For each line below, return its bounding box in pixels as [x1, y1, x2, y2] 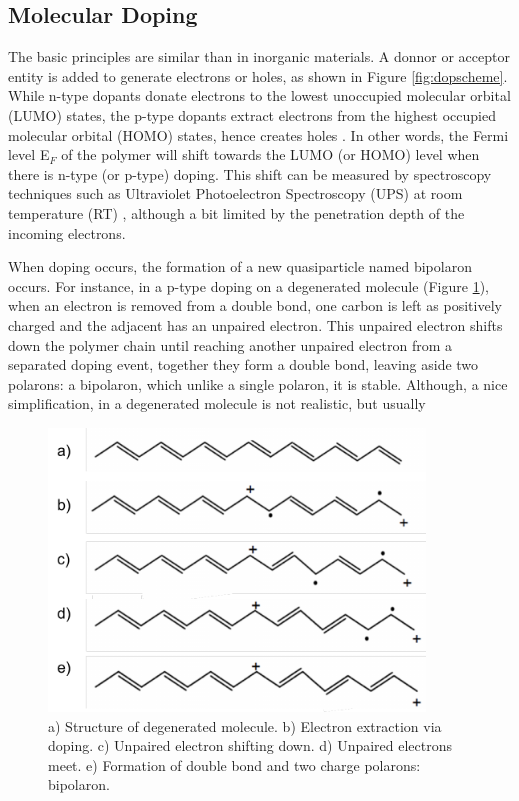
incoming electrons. [8, 222, 126, 243]
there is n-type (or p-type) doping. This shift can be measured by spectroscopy [8, 163, 492, 184]
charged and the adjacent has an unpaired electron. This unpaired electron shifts [8, 314, 503, 335]
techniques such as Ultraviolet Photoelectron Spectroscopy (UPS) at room [8, 183, 463, 204]
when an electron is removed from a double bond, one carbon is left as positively [8, 295, 502, 316]
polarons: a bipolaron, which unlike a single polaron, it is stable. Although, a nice [8, 373, 508, 394]
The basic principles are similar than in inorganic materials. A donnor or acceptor [8, 46, 510, 67]
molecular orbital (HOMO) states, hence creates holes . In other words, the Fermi [8, 124, 509, 145]
